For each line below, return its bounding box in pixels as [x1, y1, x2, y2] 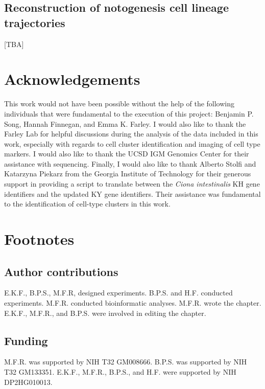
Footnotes [4, 228, 75, 249]
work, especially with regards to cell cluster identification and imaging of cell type [4, 138, 260, 149]
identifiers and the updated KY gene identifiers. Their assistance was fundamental [4, 188, 261, 199]
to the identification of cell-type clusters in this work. [4, 198, 171, 209]
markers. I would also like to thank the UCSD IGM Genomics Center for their [4, 148, 249, 159]
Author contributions [4, 263, 118, 279]
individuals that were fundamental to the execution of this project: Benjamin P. [4, 108, 254, 119]
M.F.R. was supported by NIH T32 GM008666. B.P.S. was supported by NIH [4, 356, 247, 367]
